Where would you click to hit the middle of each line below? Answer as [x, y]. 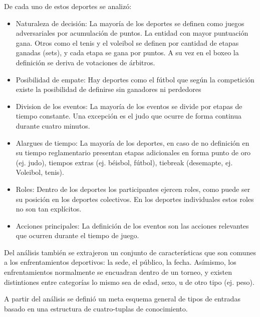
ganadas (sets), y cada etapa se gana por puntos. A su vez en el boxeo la [127, 52]
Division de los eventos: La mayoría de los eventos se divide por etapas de [129, 106]
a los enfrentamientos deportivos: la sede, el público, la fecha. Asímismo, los [120, 262]
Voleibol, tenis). [40, 172]
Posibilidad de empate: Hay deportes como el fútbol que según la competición [135, 79]
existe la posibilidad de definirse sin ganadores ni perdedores [108, 89]
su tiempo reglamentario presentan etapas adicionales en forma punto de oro [133, 152]
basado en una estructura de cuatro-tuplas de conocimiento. [96, 308]
